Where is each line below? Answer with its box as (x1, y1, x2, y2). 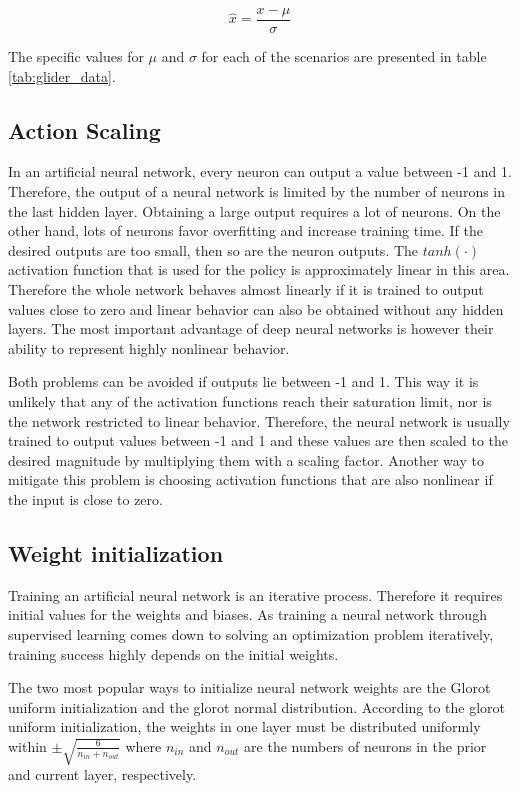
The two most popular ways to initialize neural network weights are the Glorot (8, 677, 491, 698)
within (8, 735, 47, 756)
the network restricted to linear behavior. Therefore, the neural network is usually (8, 410, 510, 431)
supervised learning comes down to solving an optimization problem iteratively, (8, 623, 494, 644)
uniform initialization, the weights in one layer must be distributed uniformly (8, 716, 481, 737)
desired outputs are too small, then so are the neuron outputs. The (8, 239, 419, 260)
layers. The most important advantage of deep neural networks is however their (8, 318, 494, 339)
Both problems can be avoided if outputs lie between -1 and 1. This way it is (8, 371, 479, 392)
